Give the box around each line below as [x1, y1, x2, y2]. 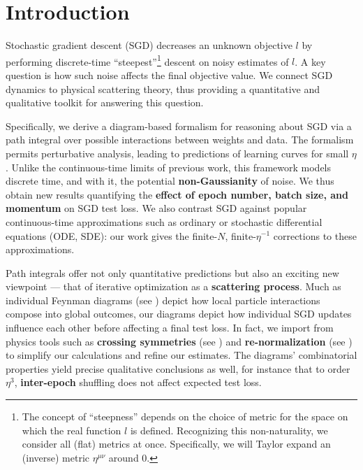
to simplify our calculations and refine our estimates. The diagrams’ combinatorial [6, 348, 357, 362]
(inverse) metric [22, 450, 89, 464]
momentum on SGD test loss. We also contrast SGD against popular [6, 201, 307, 215]
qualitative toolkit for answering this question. [6, 95, 204, 110]
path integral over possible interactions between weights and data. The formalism [6, 132, 354, 147]
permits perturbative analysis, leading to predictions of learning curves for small [6, 145, 349, 160]
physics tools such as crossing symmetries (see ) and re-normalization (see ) [6, 334, 353, 348]
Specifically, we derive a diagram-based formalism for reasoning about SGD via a [6, 118, 352, 133]
